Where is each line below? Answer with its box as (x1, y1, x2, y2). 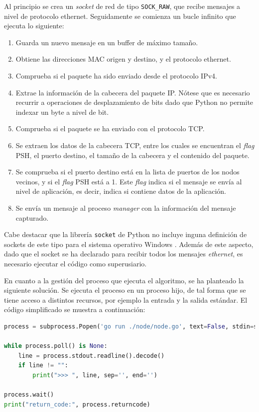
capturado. (15, 212, 49, 223)
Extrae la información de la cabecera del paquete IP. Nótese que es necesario (15, 87, 250, 97)
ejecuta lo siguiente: (4, 20, 64, 31)
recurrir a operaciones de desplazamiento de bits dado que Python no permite (15, 97, 254, 107)
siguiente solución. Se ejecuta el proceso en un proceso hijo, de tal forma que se (4, 285, 246, 295)
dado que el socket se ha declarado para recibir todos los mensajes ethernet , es (4, 248, 243, 259)
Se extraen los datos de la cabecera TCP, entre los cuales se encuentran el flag (15, 140, 255, 150)
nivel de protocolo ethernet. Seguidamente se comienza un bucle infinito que (4, 10, 236, 21)
